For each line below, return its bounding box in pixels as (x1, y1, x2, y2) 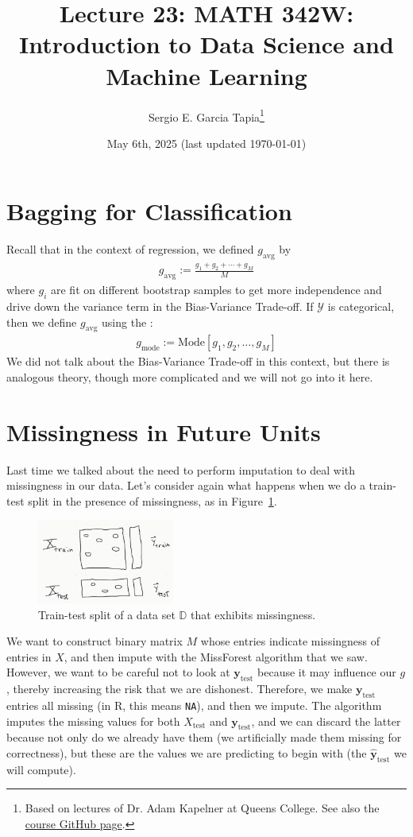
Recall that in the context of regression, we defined (6, 241, 254, 258)
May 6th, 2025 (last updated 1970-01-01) (106, 134, 307, 151)
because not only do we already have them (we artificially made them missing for (6, 729, 402, 746)
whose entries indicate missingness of (200, 633, 380, 649)
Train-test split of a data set (38, 606, 176, 622)
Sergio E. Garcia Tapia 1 (149, 106, 264, 125)
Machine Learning (106, 59, 307, 91)
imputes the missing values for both (6, 712, 180, 729)
